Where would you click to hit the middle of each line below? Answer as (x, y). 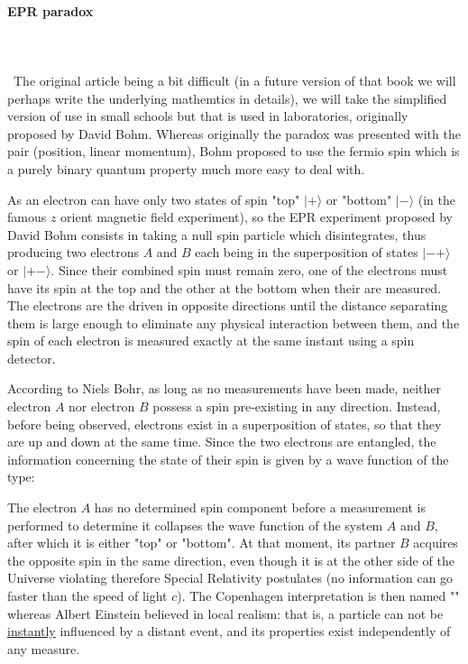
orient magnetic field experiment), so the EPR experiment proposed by (257, 217)
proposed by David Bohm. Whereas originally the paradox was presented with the (234, 133)
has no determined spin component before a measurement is (260, 507)
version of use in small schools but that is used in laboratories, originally (208, 116)
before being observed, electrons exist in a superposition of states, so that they (225, 424)
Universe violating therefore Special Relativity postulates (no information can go (230, 578)
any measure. (44, 648)
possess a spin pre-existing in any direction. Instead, (297, 406)
